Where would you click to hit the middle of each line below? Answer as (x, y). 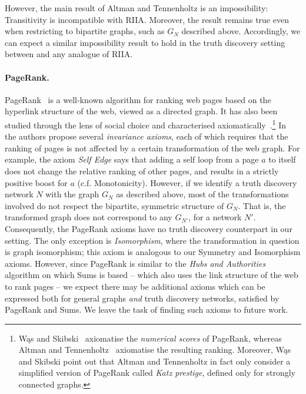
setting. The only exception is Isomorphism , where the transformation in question (152, 240)
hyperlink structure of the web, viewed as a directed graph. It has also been (141, 111)
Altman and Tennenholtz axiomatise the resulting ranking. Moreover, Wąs (155, 350)
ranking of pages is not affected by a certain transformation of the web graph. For (152, 148)
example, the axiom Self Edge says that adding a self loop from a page (132, 159)
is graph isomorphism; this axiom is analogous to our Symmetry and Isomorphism (153, 252)
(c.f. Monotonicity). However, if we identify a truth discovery (187, 182)
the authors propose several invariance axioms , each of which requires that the (147, 136)
